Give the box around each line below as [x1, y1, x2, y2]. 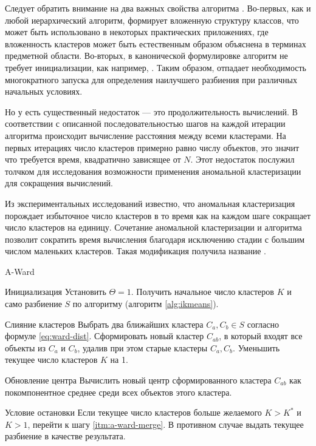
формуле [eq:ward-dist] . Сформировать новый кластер [5, 329, 204, 342]
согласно [247, 317, 279, 330]
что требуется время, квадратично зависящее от [5, 153, 181, 166]
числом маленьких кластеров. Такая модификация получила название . [5, 245, 267, 257]
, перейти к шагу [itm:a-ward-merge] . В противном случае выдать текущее [27, 417, 304, 430]
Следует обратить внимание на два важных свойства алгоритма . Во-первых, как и [5, 2, 311, 14]
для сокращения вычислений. [5, 177, 113, 189]
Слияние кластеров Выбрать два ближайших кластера [5, 317, 204, 330]
